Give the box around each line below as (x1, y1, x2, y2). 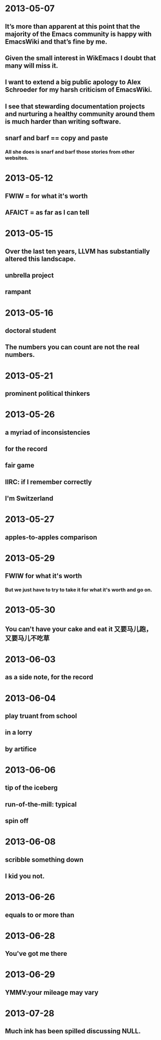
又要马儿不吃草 (5, 634, 50, 642)
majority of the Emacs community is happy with (5, 30, 152, 38)
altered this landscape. (5, 255, 76, 263)
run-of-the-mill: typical (5, 800, 77, 809)
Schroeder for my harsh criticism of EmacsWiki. (5, 86, 152, 94)
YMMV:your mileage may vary (5, 988, 99, 997)
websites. (5, 155, 29, 161)
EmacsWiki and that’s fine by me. (5, 37, 108, 46)
